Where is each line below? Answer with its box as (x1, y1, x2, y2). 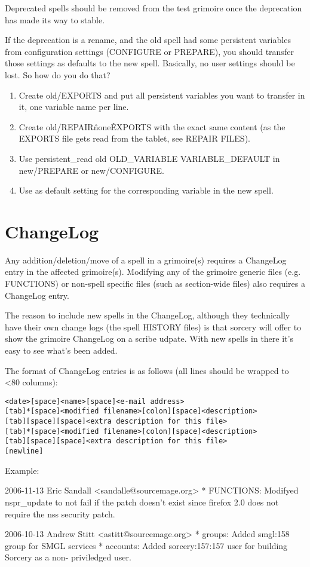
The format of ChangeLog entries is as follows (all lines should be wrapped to (5, 364, 289, 376)
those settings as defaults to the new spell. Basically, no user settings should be (5, 57, 295, 69)
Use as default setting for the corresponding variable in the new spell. (19, 184, 274, 197)
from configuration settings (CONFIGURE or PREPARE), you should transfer (5, 45, 294, 57)
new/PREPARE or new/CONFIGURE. (19, 164, 164, 176)
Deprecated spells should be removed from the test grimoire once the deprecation (5, 2, 302, 14)
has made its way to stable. (5, 13, 105, 26)
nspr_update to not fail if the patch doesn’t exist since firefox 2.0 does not (5, 495, 279, 508)
